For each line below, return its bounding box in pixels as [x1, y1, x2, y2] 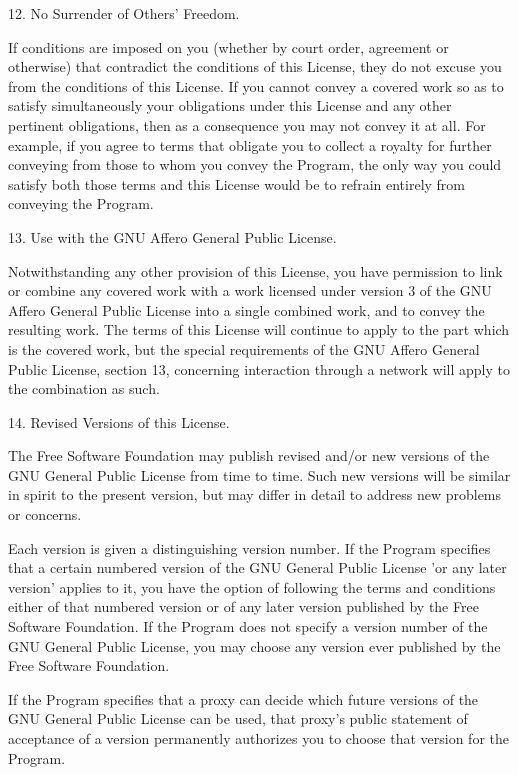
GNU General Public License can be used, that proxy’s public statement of [8, 708, 468, 729]
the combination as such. [8, 378, 160, 399]
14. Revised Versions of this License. [8, 411, 230, 432]
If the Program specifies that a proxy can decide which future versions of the [8, 688, 479, 709]
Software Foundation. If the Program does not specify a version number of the [8, 616, 488, 637]
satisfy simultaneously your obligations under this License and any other [8, 95, 452, 116]
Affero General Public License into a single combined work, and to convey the [8, 299, 485, 320]
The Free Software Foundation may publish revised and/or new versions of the [8, 445, 490, 466]
